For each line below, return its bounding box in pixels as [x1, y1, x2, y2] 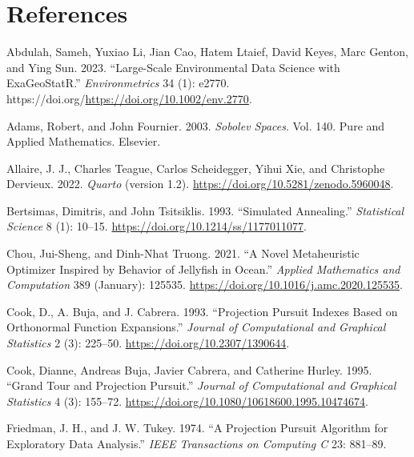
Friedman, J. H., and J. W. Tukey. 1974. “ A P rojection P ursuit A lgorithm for [6, 419, 388, 436]
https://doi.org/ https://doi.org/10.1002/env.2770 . [6, 90, 252, 106]
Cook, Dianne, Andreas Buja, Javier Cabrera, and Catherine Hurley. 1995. [6, 361, 372, 378]
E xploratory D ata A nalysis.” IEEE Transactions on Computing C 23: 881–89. [6, 435, 387, 451]
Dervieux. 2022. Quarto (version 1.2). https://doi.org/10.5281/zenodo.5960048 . [6, 175, 394, 192]
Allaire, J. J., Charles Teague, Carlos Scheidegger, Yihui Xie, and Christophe [6, 159, 385, 176]
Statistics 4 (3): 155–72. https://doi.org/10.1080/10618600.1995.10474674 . [6, 392, 368, 409]
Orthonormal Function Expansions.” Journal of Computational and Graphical [6, 319, 386, 335]
